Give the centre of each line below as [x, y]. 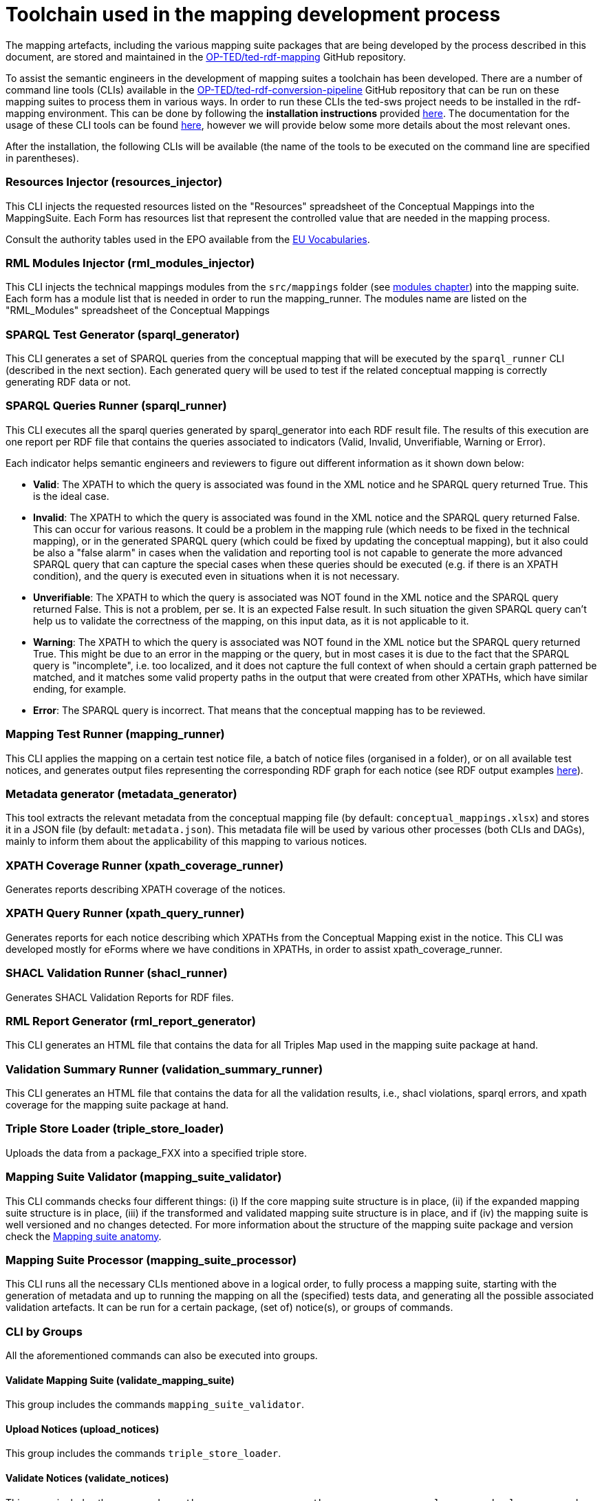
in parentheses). [42, 158]
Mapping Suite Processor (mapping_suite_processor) [151, 1260]
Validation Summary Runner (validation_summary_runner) [164, 1069]
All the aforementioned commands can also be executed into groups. [162, 1355]
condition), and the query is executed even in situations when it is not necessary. [216, 576]
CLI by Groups [44, 1331]
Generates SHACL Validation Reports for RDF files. [120, 997]
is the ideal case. [71, 496]
